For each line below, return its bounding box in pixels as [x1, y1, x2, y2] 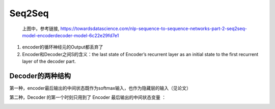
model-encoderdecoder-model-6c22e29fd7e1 [22, 32, 119, 38]
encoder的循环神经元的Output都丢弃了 [22, 44, 103, 50]
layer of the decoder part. [22, 59, 76, 65]
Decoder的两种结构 [9, 71, 71, 80]
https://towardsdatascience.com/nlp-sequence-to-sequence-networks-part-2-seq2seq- [60, 25, 247, 32]
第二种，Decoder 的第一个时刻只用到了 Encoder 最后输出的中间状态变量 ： [9, 94, 167, 100]
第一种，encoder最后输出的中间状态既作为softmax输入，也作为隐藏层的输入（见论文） [9, 85, 191, 91]
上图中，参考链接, [22, 25, 60, 32]
